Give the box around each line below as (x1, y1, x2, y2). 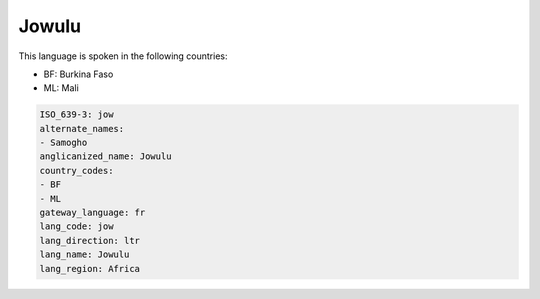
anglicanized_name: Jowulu (39, 151, 172, 162)
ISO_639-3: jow (39, 109, 114, 120)
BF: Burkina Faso (43, 68, 114, 80)
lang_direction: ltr (39, 235, 140, 246)
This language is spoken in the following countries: (18, 50, 228, 62)
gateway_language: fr (39, 207, 146, 219)
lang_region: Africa (39, 263, 140, 274)
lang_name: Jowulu (39, 249, 130, 260)
